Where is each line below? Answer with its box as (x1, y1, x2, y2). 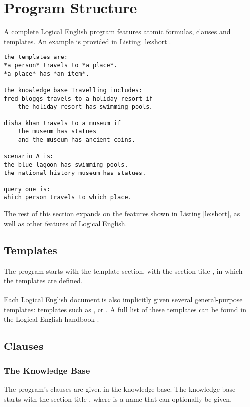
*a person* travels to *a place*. (4, 61, 118, 69)
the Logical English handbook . (4, 314, 99, 324)
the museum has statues (18, 128, 97, 135)
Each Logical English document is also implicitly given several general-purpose (4, 294, 243, 305)
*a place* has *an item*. (4, 70, 89, 77)
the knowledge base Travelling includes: (4, 86, 143, 94)
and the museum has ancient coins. (18, 136, 135, 143)
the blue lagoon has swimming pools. (4, 161, 128, 168)
